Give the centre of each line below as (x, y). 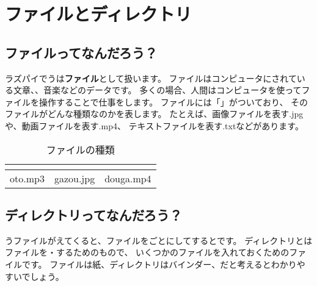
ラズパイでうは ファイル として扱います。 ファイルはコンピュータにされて (151, 78)
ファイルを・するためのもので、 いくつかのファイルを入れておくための (147, 252)
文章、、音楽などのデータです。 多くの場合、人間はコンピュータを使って (157, 90)
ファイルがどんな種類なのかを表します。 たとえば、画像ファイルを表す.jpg (154, 114)
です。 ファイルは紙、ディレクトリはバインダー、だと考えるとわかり (159, 264)
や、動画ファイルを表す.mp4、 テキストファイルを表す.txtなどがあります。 (154, 125)
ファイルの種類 (80, 149)
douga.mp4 (128, 178)
